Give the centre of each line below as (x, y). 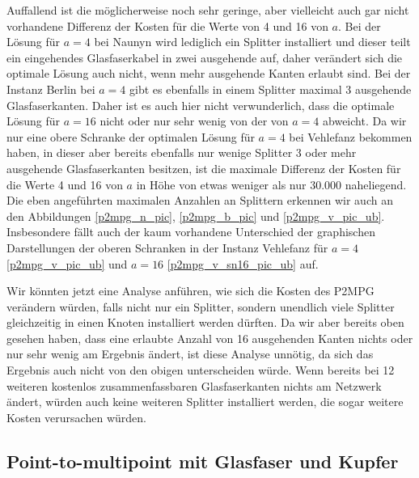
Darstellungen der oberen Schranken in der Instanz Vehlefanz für (167, 247)
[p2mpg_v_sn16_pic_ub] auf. (243, 263)
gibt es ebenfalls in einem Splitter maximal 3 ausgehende (270, 89)
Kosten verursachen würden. (76, 417)
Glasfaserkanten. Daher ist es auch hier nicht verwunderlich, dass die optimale (201, 105)
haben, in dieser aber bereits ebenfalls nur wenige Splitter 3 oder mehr (182, 152)
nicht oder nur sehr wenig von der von (194, 121)
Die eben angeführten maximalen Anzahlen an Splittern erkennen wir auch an (200, 200)
